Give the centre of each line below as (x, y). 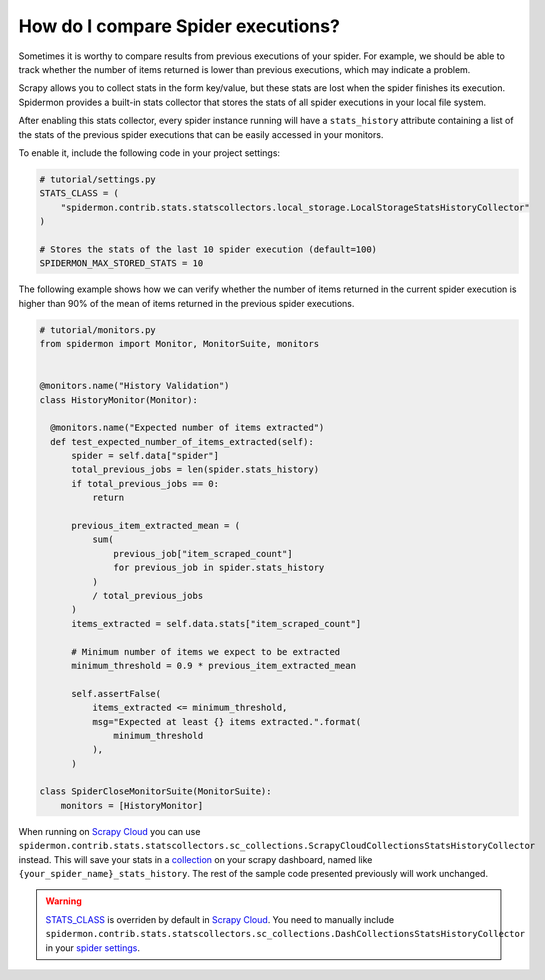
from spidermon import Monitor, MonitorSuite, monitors (179, 343)
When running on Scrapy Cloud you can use (109, 831)
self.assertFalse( (116, 693)
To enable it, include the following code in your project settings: (149, 152)
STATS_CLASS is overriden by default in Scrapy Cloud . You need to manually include (220, 919)
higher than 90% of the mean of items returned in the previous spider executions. (186, 303)
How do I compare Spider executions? (179, 26)
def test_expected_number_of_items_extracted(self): (182, 441)
